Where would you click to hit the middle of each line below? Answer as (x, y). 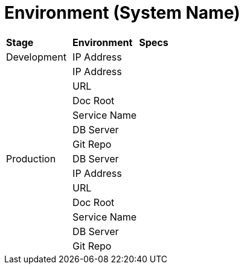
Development (36, 57)
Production (31, 158)
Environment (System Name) (122, 13)
